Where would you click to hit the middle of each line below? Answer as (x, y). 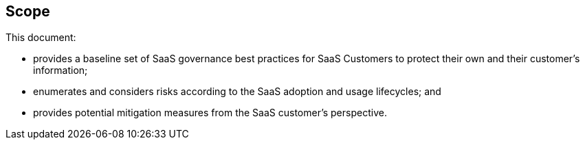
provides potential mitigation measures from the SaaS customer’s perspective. (210, 113)
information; (60, 70)
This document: (41, 38)
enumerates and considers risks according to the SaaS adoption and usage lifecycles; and (237, 92)
